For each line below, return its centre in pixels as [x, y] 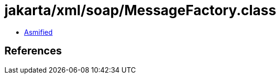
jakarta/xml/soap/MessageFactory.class [140, 10]
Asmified [39, 32]
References [33, 51]
